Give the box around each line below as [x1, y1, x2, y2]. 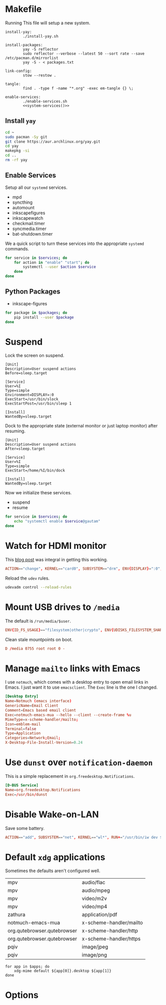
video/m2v [82, 895, 107, 902]
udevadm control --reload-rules [5, 585, 72, 590]
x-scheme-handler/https [82, 936, 141, 943]
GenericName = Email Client [5, 703, 58, 709]
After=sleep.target [5, 446, 45, 452]
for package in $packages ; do [5, 310, 68, 315]
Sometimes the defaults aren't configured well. [5, 868, 100, 874]
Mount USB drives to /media [5, 601, 120, 613]
